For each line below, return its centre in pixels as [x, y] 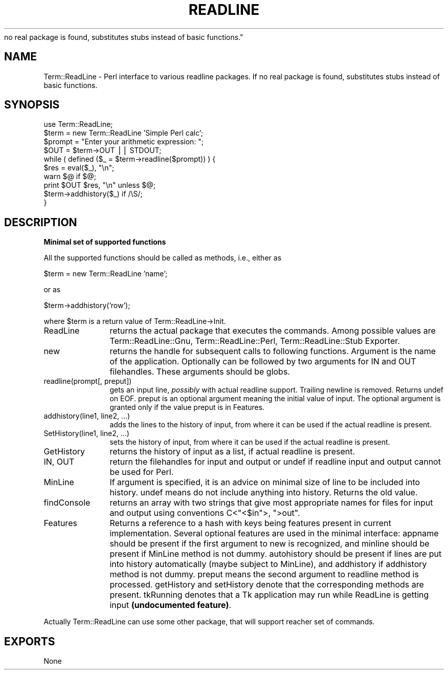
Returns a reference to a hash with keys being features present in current [250, 523]
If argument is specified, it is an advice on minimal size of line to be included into [265, 482]
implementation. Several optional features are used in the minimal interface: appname [274, 534]
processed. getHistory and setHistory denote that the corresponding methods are [267, 585]
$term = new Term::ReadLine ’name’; [106, 274]
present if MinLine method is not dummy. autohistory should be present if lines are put [276, 554]
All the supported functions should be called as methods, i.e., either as [163, 258]
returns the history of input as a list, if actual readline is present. [232, 452]
